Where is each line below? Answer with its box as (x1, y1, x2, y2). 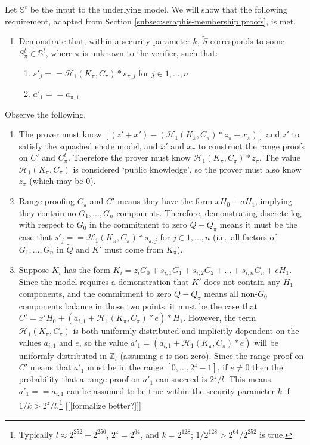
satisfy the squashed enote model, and (18, 139, 158, 152)
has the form (64, 263, 110, 275)
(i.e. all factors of (213, 231, 277, 243)
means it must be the (219, 218, 297, 231)
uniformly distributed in (18, 349, 107, 361)
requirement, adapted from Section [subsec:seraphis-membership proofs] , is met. (5, 14, 296, 27)
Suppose (18, 263, 49, 275)
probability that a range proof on (18, 373, 140, 385)
